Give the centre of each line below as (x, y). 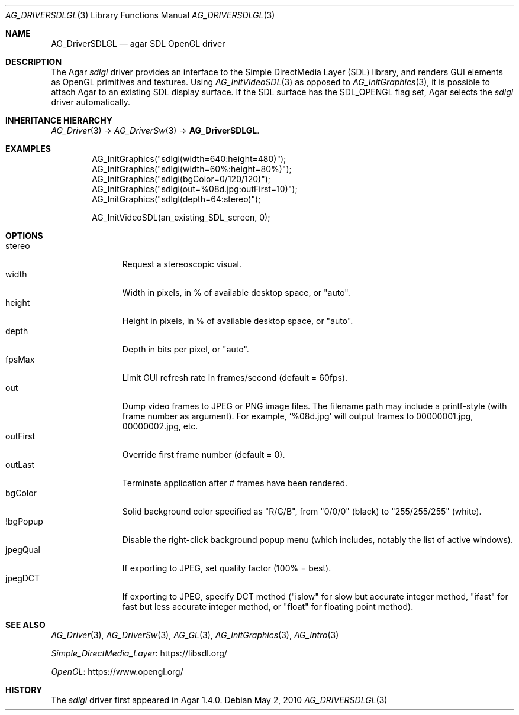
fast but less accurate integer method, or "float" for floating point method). (268, 606)
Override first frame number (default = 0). (204, 454)
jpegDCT (23, 578)
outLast (20, 465)
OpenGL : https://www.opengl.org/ (117, 672)
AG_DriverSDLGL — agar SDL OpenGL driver (138, 43)
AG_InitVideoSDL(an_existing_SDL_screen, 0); (181, 217)
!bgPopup (24, 521)
